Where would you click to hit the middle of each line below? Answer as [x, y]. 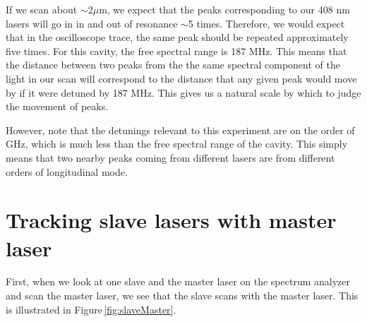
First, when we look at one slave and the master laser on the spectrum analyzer [178, 281]
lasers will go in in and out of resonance [92, 23]
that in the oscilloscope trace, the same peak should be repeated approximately [177, 37]
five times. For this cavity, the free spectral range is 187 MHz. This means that [176, 50]
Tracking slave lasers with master [171, 220]
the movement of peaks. [57, 106]
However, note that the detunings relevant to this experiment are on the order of [180, 130]
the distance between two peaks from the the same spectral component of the [173, 65]
